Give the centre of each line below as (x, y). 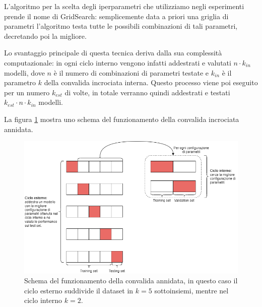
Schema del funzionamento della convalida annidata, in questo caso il (131, 281)
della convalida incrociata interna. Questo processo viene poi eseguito (151, 82)
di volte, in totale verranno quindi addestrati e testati (147, 92)
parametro (20, 82)
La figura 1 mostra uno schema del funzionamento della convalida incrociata (122, 119)
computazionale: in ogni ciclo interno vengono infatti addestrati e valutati (118, 62)
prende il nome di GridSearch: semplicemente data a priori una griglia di (116, 16)
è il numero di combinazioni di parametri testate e (131, 72)
